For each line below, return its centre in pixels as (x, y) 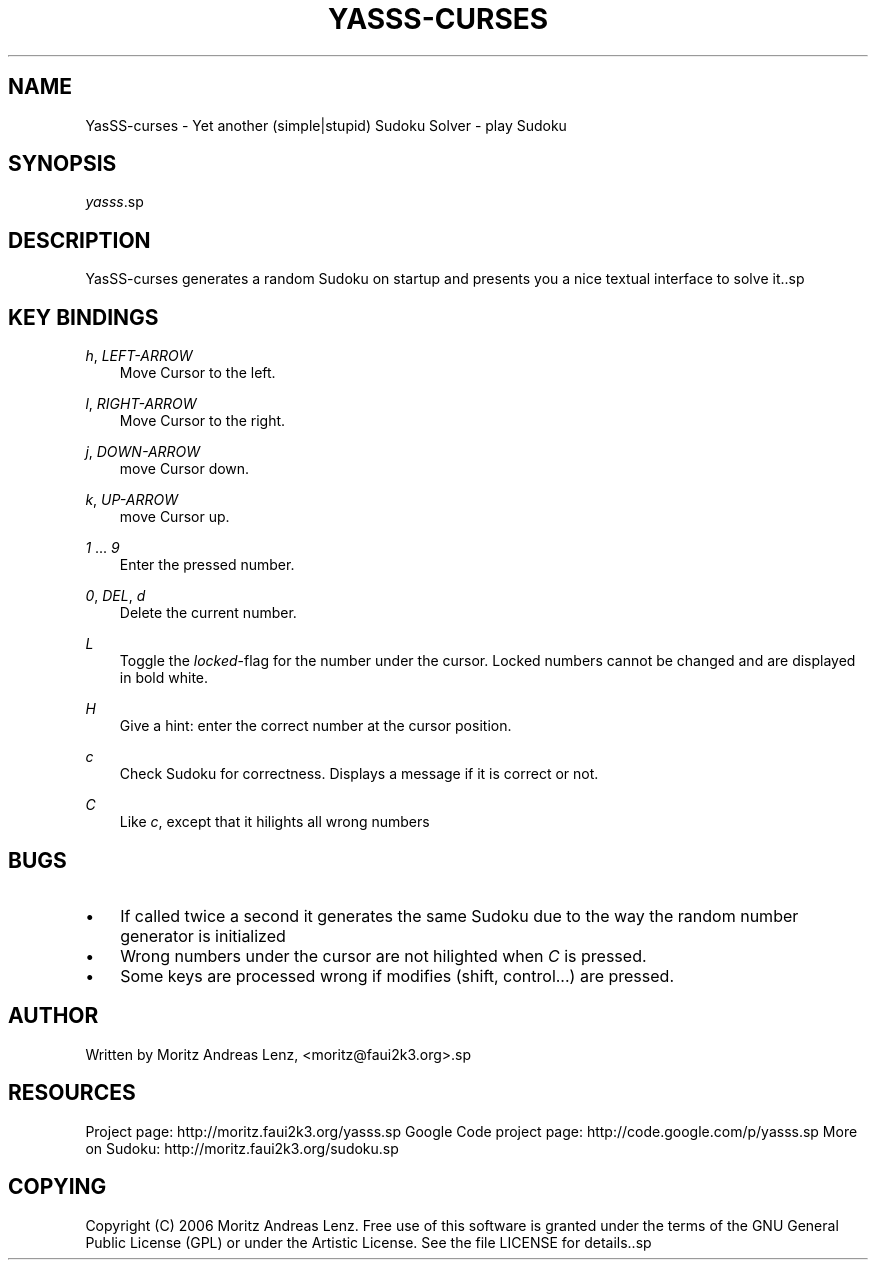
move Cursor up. (174, 517)
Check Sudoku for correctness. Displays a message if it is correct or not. (359, 774)
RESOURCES (72, 1093)
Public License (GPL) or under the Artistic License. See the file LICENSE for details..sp (368, 1242)
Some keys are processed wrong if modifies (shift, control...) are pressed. (397, 975)
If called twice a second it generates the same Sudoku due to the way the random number (459, 915)
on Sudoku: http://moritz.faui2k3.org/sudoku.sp (242, 1148)
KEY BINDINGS (83, 317)
